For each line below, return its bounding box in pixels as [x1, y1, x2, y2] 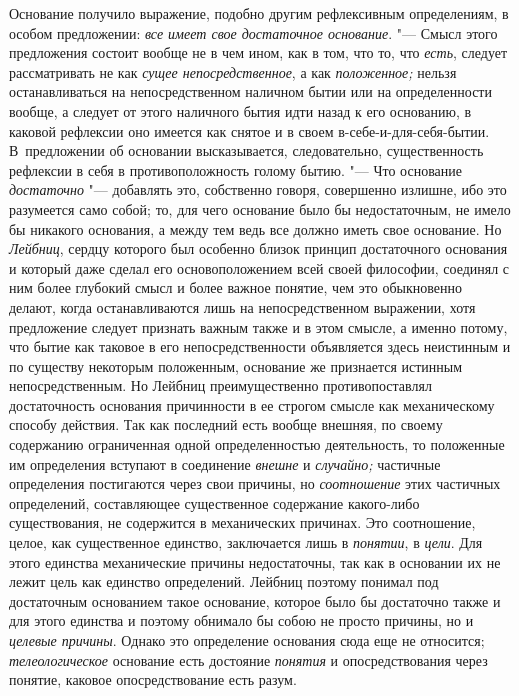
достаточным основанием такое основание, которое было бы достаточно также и [9, 590, 501, 611]
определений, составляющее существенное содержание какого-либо [9, 492, 420, 513]
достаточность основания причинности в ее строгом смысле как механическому [9, 394, 495, 415]
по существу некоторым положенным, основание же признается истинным [9, 355, 463, 376]
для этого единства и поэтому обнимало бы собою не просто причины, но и [9, 610, 474, 631]
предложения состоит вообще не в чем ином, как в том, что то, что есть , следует [9, 42, 508, 63]
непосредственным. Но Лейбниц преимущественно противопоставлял [9, 375, 432, 396]
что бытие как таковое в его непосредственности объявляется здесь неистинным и [9, 336, 511, 357]
